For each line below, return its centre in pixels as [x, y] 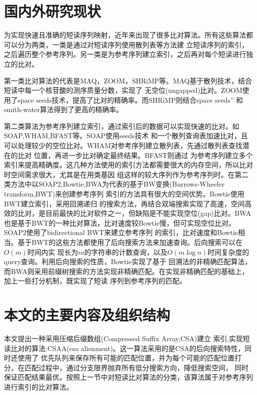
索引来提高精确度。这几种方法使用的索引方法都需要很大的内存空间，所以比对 [128, 165]
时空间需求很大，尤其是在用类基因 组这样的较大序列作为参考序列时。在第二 [126, 174]
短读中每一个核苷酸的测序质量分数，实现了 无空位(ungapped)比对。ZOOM [123, 90]
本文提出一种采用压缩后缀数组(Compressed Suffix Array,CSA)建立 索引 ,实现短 [127, 338]
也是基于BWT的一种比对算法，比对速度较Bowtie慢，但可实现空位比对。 [120, 222]
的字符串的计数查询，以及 [126, 252]
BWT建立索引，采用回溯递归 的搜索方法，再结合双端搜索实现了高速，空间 [125, 203]
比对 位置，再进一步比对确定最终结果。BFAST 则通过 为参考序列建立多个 [135, 155]
